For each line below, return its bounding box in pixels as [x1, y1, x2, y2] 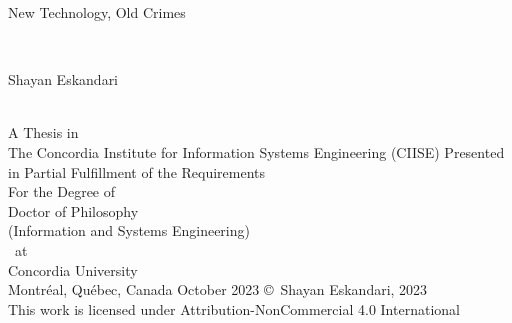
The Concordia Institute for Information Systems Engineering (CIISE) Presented [8, 141, 505, 162]
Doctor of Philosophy [8, 200, 139, 221]
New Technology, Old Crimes [8, 2, 186, 22]
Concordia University [8, 259, 138, 280]
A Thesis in [8, 122, 79, 143]
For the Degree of [8, 181, 116, 202]
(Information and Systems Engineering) [8, 220, 250, 241]
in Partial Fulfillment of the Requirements [8, 161, 266, 182]
